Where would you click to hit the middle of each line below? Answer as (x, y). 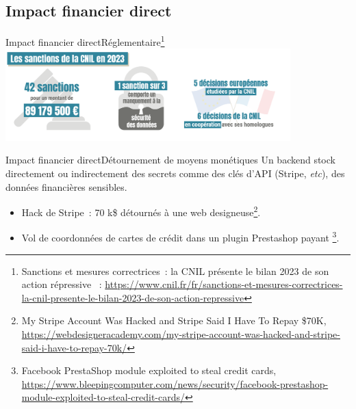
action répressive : (62, 284)
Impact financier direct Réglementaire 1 (85, 41)
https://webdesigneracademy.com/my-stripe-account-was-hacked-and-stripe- (181, 334)
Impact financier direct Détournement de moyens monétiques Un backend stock (170, 160)
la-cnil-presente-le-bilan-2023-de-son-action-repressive (133, 297)
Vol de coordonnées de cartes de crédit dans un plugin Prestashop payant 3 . (180, 237)
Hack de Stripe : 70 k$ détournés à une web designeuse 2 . (141, 211)
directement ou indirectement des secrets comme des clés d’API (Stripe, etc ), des (175, 173)
